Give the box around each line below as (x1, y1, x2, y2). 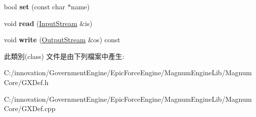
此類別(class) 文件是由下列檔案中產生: (4, 51, 124, 61)
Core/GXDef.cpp (4, 103, 56, 114)
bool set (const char (4, 1, 65, 11)
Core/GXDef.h (4, 77, 49, 87)
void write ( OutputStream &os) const (4, 34, 120, 45)
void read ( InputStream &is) (4, 18, 93, 28)
